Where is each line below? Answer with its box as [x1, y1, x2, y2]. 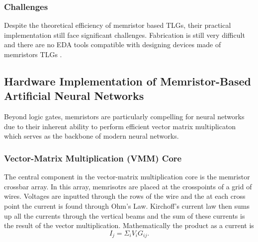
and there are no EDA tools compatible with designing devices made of [4, 39, 221, 50]
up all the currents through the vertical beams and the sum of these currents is [4, 210, 245, 221]
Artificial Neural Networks [4, 88, 144, 103]
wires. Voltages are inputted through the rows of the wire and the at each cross [4, 191, 246, 201]
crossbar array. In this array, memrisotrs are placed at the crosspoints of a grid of [4, 181, 252, 191]
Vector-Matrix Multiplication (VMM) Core [4, 152, 182, 164]
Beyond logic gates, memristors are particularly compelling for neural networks [4, 111, 245, 122]
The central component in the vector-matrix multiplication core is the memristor [4, 171, 250, 182]
